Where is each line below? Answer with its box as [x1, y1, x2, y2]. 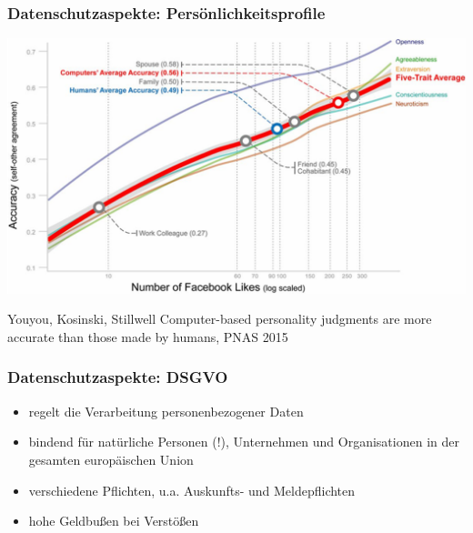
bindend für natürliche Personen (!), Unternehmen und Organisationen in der [28, 432, 459, 451]
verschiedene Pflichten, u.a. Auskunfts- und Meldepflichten [28, 480, 356, 499]
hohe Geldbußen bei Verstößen [28, 511, 199, 530]
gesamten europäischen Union [28, 449, 194, 468]
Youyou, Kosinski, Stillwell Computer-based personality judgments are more [7, 309, 432, 328]
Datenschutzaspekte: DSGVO [7, 366, 228, 388]
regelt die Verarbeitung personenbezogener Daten [28, 401, 304, 420]
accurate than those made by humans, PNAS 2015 [7, 327, 288, 346]
